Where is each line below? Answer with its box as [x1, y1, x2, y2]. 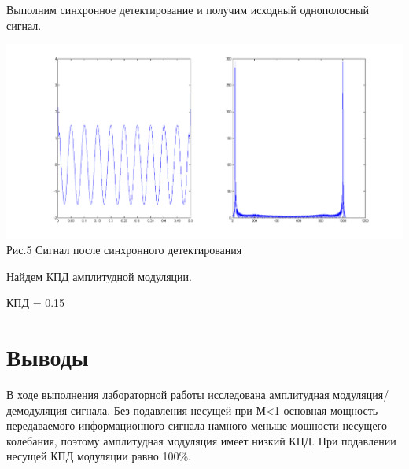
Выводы [6, 341, 89, 373]
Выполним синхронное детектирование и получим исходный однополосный [6, 2, 369, 17]
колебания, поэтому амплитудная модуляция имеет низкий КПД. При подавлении [6, 432, 396, 449]
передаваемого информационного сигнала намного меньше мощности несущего [6, 417, 387, 434]
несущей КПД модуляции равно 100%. [6, 448, 191, 464]
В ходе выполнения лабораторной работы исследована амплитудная [6, 386, 330, 402]
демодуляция [6, 401, 68, 418]
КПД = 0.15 [6, 294, 65, 311]
